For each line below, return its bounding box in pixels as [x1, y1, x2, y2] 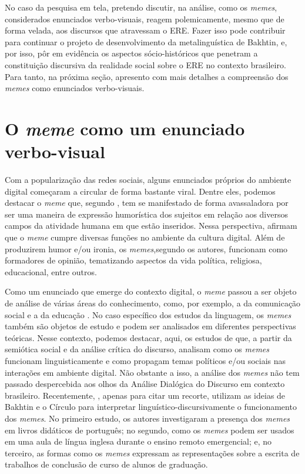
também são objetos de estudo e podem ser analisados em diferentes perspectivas [5, 320, 296, 332]
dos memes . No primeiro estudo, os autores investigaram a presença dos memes [5, 412, 290, 424]
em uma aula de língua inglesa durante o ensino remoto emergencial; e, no [5, 435, 272, 448]
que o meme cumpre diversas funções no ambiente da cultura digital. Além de [5, 231, 285, 243]
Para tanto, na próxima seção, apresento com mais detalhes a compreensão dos [5, 70, 289, 82]
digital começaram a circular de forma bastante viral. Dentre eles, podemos [5, 185, 276, 197]
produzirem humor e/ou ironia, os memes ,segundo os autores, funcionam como [5, 242, 288, 255]
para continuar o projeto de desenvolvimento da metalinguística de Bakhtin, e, [5, 35, 287, 48]
